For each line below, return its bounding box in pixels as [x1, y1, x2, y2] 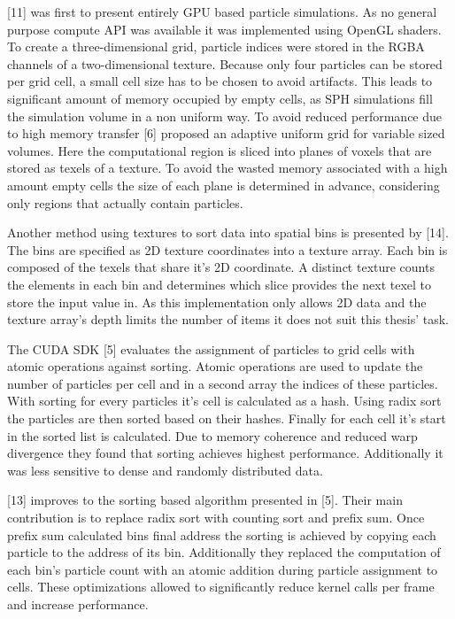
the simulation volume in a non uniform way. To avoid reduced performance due [7, 106, 443, 125]
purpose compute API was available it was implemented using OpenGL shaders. [7, 19, 442, 38]
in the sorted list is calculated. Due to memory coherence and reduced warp [7, 426, 418, 445]
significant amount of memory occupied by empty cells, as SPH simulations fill [7, 89, 433, 107]
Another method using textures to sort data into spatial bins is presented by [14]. [7, 223, 449, 242]
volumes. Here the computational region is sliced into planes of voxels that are [7, 141, 432, 159]
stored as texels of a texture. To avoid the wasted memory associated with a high [7, 159, 448, 177]
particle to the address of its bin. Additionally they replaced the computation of [7, 543, 441, 561]
